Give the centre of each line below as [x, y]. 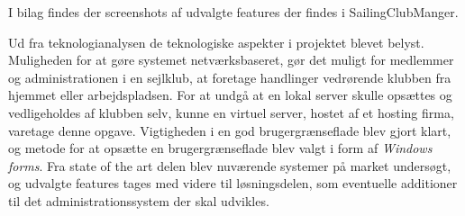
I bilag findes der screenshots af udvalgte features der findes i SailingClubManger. [233, 12]
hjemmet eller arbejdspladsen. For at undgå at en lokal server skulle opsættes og [230, 95]
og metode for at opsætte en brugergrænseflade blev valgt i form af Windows [220, 148]
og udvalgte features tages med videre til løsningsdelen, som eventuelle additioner [233, 183]
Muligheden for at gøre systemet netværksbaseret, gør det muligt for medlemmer [231, 60]
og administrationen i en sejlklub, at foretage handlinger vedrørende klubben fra [230, 77]
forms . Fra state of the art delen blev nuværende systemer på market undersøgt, [230, 165]
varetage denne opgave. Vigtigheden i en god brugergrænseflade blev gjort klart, [230, 130]
